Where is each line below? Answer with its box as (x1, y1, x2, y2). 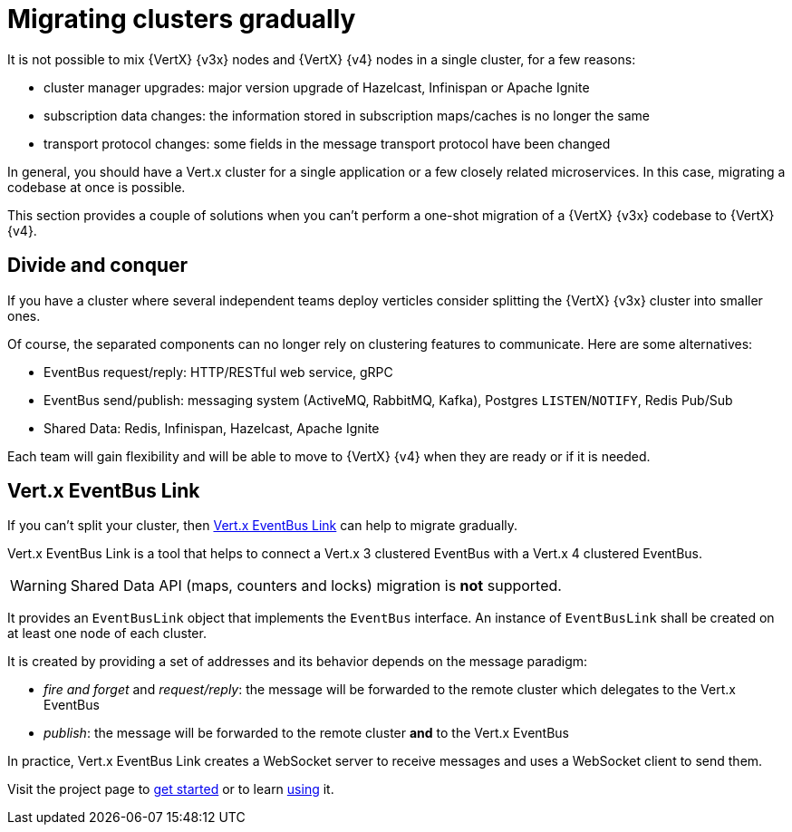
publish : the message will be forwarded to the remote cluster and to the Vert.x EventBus (43, 725, 569, 741)
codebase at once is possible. (7, 179, 186, 195)
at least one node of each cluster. (7, 625, 207, 642)
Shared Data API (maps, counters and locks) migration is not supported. (70, 576, 562, 595)
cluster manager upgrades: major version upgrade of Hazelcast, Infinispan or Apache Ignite (43, 79, 590, 95)
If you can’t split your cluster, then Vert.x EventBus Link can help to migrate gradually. (7, 518, 518, 534)
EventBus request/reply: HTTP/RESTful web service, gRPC (43, 363, 393, 380)
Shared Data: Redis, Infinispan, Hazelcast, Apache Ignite (43, 420, 380, 436)
